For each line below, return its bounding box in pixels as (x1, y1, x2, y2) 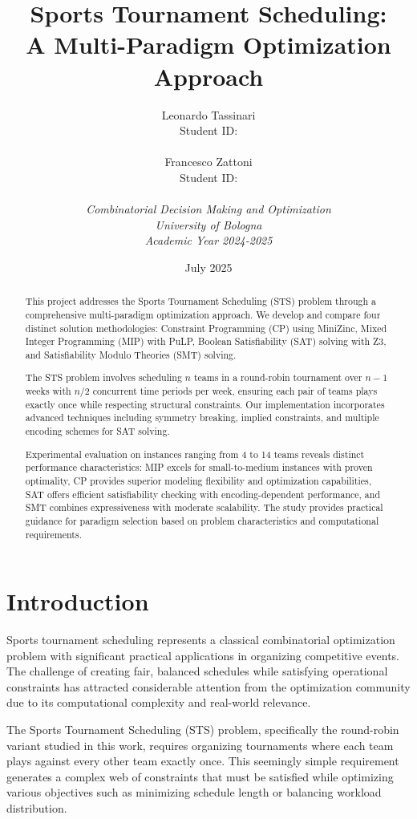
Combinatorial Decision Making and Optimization (86, 201, 331, 217)
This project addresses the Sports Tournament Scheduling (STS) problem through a (25, 294, 377, 308)
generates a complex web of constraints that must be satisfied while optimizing (6, 768, 394, 785)
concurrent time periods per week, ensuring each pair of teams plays (92, 384, 378, 398)
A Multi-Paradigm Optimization (26, 28, 391, 61)
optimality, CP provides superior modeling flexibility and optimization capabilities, (25, 473, 372, 487)
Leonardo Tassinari (161, 106, 256, 123)
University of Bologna (155, 216, 262, 233)
